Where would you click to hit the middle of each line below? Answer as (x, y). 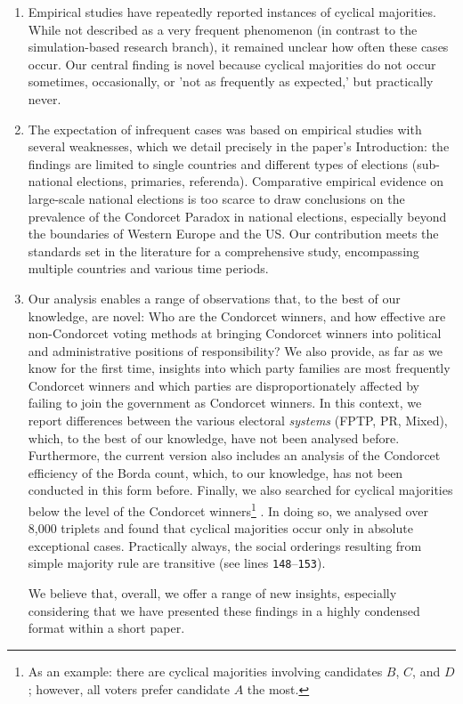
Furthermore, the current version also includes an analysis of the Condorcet (234, 455)
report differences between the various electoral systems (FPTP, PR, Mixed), (238, 421)
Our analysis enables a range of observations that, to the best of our (214, 298)
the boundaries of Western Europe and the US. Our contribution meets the (233, 234)
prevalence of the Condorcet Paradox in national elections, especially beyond (237, 216)
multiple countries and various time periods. (148, 268)
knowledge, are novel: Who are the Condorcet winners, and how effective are (237, 316)
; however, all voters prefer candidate (129, 688)
